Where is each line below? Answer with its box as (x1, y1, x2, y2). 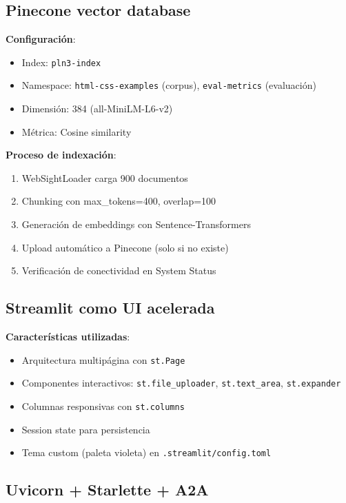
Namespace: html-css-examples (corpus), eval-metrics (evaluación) (21, 78, 316, 92)
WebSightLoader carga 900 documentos (21, 170, 188, 185)
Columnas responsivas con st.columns (21, 398, 185, 413)
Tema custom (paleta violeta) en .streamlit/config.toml (21, 445, 272, 460)
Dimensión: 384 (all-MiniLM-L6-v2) (21, 101, 173, 116)
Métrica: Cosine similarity (21, 124, 132, 138)
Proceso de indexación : (6, 147, 116, 162)
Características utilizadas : (6, 329, 130, 344)
